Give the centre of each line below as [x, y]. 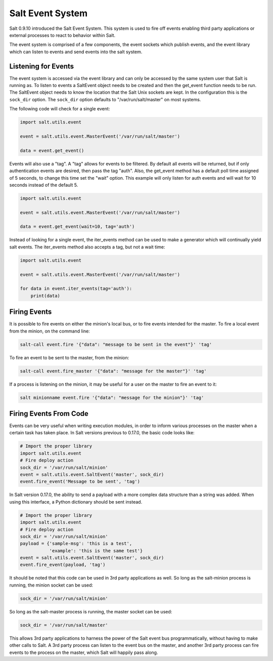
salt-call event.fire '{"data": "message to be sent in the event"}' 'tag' [116, 344]
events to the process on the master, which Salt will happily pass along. [84, 652]
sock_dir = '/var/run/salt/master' [64, 625]
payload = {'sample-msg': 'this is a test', [76, 544]
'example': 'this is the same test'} [96, 551]
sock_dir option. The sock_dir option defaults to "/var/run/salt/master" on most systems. [105, 99]
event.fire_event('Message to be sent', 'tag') [80, 482]
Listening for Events [42, 66]
